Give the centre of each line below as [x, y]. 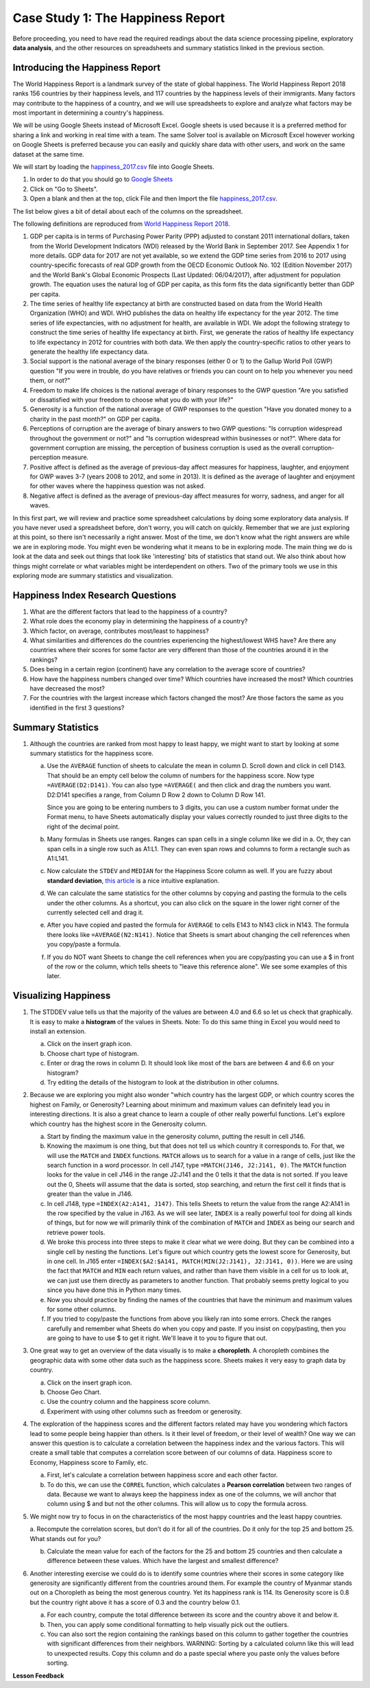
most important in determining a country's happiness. [88, 113]
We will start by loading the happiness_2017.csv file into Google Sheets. [114, 166]
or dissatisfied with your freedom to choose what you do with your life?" [132, 400]
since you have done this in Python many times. [114, 1290]
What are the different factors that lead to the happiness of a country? [128, 612]
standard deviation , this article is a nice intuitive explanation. [133, 880]
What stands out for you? [65, 1538]
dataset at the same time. [49, 154]
